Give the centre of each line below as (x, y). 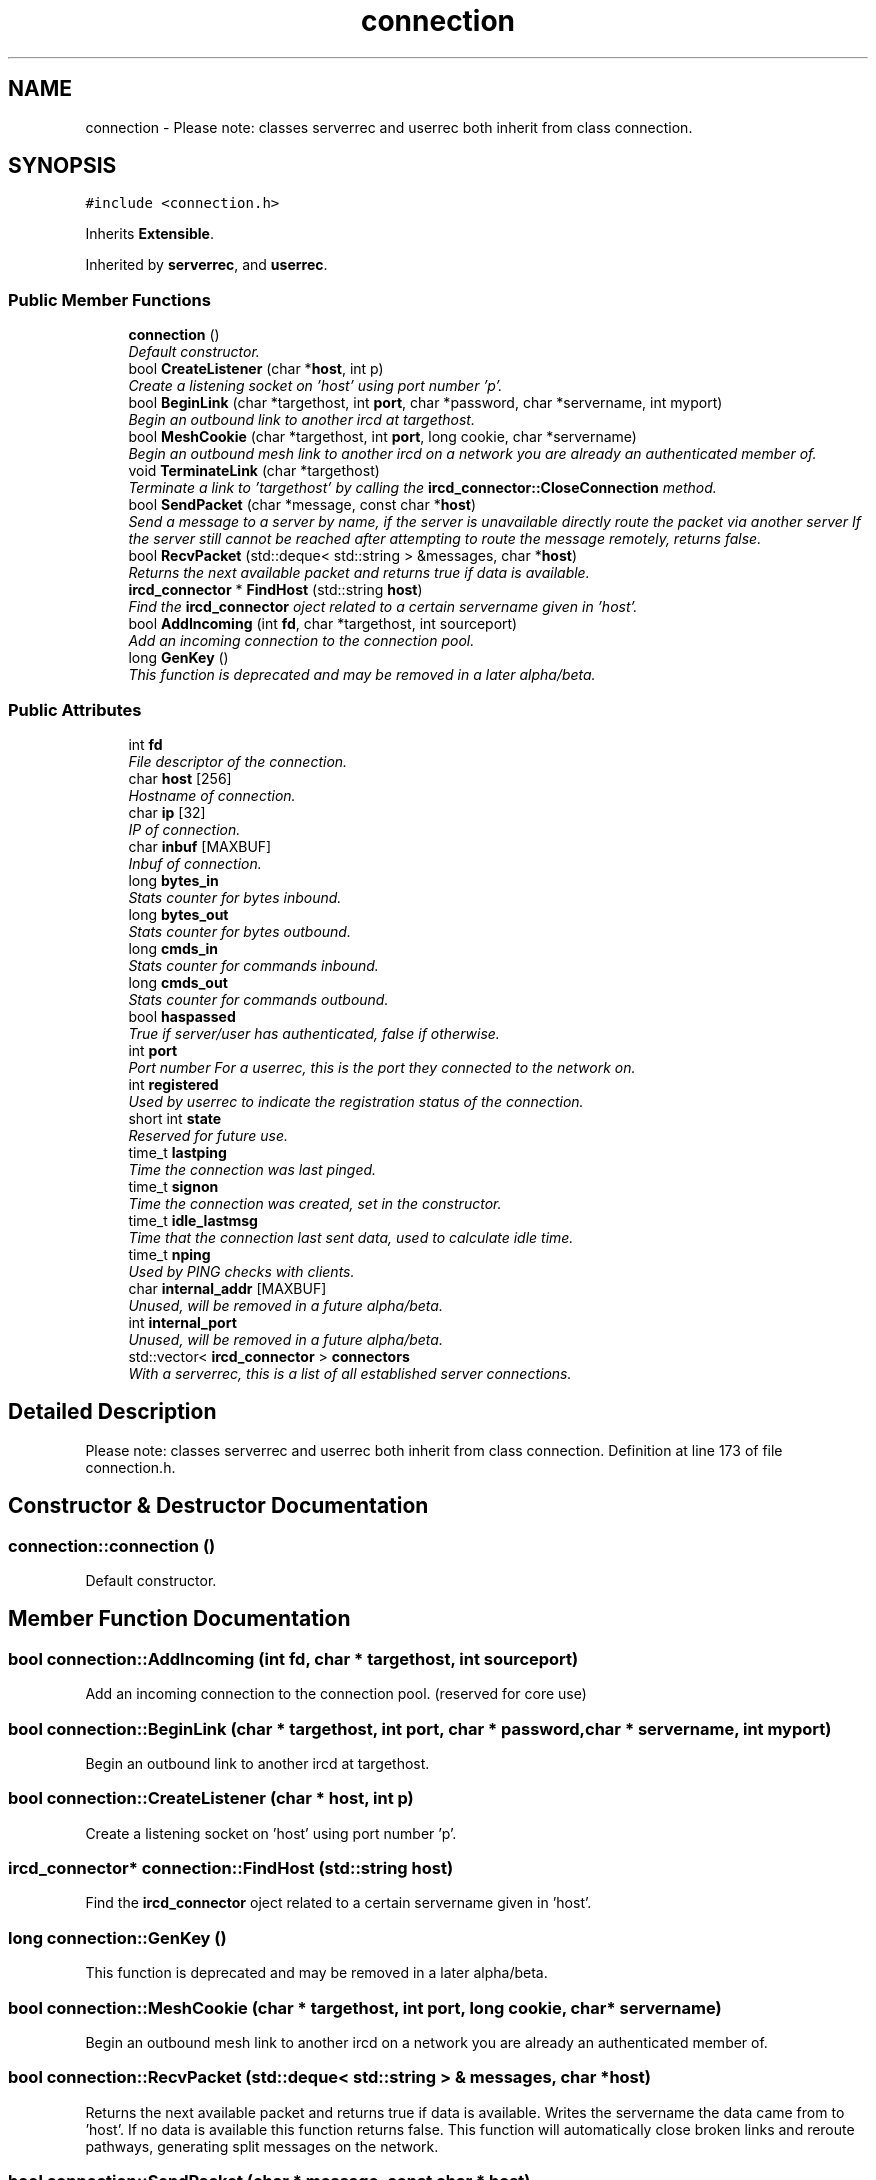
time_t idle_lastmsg (193, 1220)
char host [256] (180, 778)
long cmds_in (173, 948)
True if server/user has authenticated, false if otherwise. (314, 1033)
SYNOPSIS (62, 166)
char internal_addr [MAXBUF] (227, 1288)
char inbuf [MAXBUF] (200, 846)
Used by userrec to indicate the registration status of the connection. (356, 1101)
